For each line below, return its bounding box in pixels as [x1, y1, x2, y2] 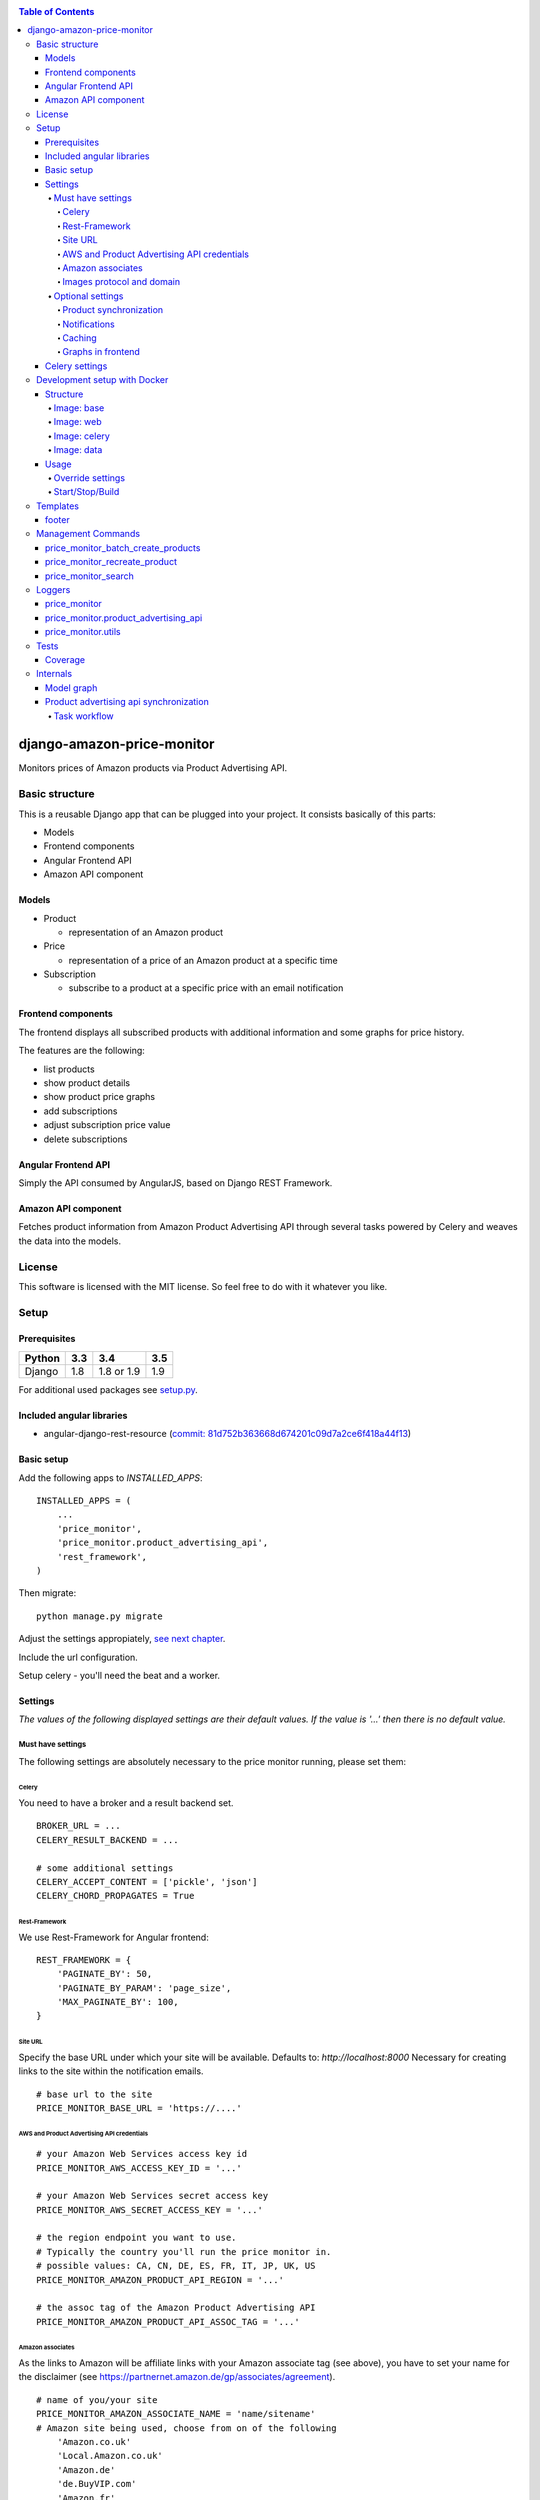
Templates [36, 500, 80, 512]
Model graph [45, 681, 98, 694]
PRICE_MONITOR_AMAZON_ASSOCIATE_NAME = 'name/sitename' [36, 2408, 316, 2420]
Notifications [62, 318, 115, 330]
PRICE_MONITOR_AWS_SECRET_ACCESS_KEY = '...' [36, 2204, 264, 2215]
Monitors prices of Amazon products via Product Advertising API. [18, 762, 288, 774]
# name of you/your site [36, 2394, 158, 2405]
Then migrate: [18, 1587, 77, 1599]
